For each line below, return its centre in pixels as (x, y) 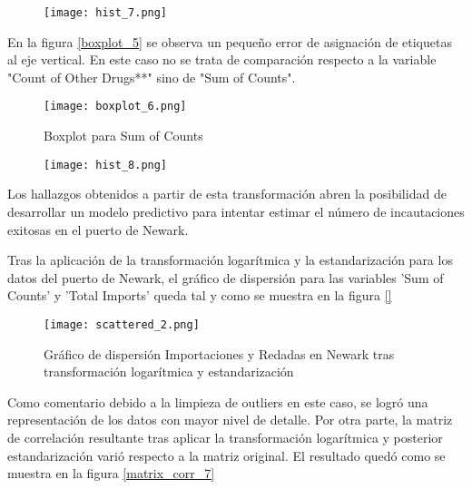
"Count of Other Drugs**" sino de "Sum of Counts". (152, 77)
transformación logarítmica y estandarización (169, 372)
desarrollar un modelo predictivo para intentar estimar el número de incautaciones (236, 211)
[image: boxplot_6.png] (115, 107)
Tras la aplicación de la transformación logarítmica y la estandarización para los (230, 260)
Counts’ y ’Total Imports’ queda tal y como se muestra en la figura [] (200, 295)
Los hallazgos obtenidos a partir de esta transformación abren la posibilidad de (227, 194)
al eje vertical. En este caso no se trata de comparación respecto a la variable (222, 59)
